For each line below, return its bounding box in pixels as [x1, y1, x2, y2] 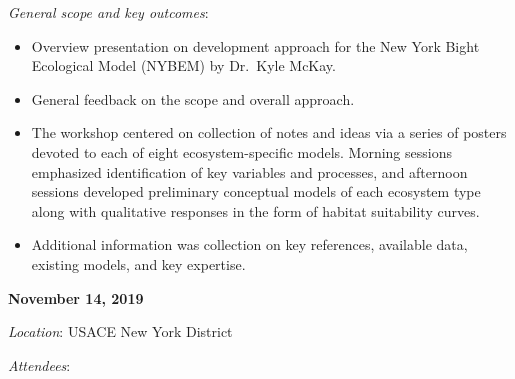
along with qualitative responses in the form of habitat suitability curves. [31, 200, 480, 221]
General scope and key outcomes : [8, 2, 209, 22]
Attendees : [8, 354, 71, 375]
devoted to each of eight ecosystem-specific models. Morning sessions [31, 141, 452, 162]
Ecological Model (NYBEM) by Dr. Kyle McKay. [31, 55, 336, 76]
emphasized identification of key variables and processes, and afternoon [31, 161, 468, 182]
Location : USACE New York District [8, 321, 233, 342]
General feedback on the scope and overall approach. [31, 88, 355, 109]
